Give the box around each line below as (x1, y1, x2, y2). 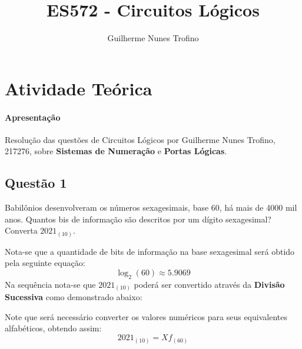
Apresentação (5, 111, 61, 123)
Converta (5, 224, 38, 237)
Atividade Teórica (5, 76, 152, 100)
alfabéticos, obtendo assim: (5, 322, 102, 334)
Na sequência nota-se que (5, 278, 96, 290)
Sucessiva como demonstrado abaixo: (5, 291, 142, 303)
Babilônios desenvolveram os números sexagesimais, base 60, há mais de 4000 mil (5, 201, 297, 214)
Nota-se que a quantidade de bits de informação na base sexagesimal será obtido (5, 245, 295, 257)
